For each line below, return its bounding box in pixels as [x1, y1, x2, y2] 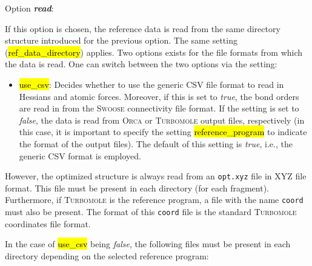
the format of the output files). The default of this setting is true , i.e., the [19, 137, 293, 150]
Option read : [5, 2, 54, 14]
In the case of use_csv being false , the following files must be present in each [5, 238, 291, 250]
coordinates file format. [5, 217, 91, 230]
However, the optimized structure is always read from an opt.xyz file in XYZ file [5, 170, 307, 182]
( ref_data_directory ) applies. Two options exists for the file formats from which [5, 45, 303, 58]
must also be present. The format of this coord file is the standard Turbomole [5, 205, 297, 218]
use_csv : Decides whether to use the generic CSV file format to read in [19, 78, 284, 90]
